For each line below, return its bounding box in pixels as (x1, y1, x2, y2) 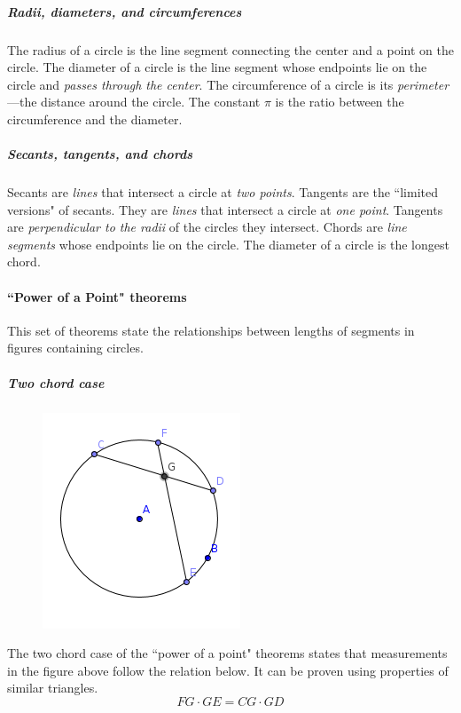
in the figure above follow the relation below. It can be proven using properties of (7, 661, 449, 679)
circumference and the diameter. (7, 109, 183, 128)
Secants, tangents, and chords (7, 145, 193, 163)
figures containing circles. (7, 338, 144, 357)
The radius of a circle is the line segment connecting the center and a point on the (7, 40, 454, 59)
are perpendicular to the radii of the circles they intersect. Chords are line (7, 218, 407, 236)
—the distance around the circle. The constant (7, 92, 261, 111)
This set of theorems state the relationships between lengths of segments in (7, 321, 415, 339)
